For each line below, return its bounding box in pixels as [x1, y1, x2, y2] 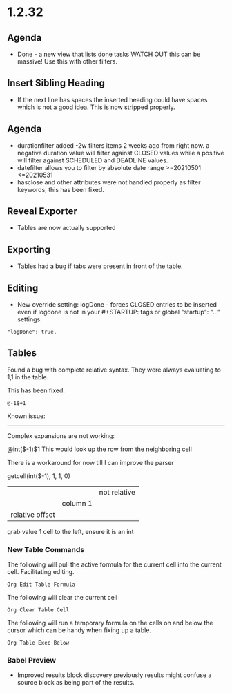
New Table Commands [7, 544, 85, 554]
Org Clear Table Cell [7, 607, 70, 614]
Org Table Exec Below [7, 640, 70, 647]
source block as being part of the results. [17, 678, 135, 687]
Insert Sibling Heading [7, 77, 106, 89]
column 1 [61, 498, 93, 508]
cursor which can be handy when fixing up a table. [7, 626, 152, 634]
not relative [99, 487, 136, 497]
